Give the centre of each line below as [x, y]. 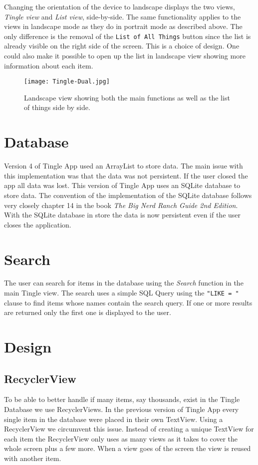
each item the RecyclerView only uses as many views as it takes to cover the [121, 438]
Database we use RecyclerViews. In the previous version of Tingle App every [122, 409]
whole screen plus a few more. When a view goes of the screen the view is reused [128, 448]
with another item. [33, 458]
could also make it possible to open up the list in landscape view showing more [125, 56]
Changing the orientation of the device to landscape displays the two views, [120, 6]
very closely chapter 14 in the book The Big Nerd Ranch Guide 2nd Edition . [121, 205]
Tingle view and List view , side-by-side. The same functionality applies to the [123, 16]
